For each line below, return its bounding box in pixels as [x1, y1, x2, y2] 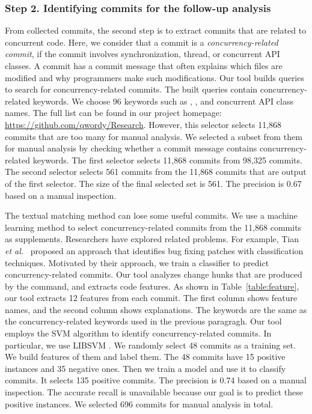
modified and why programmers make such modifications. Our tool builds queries [5, 71, 304, 84]
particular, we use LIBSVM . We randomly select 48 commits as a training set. [5, 338, 296, 351]
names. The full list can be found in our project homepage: [5, 106, 222, 119]
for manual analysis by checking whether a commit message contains [5, 142, 257, 154]
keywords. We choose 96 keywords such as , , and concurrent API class [32, 94, 293, 107]
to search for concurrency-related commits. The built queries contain [5, 83, 258, 96]
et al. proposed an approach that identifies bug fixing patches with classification [5, 244, 304, 257]
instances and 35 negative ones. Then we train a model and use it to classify [5, 362, 286, 374]
